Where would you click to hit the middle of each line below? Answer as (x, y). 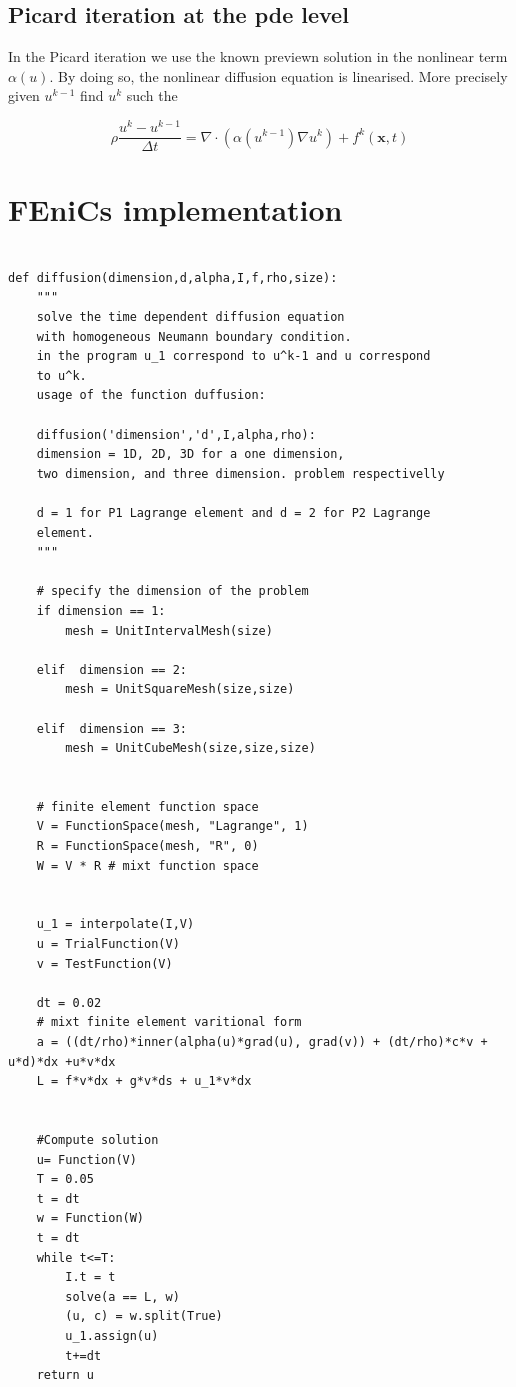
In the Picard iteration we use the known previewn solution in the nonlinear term (258, 56)
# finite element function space (147, 806)
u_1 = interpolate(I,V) (115, 924)
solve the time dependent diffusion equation (190, 317)
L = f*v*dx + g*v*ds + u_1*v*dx (144, 1081)
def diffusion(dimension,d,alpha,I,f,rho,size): (173, 277)
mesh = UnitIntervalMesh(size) (169, 630)
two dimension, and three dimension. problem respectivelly (240, 473)
